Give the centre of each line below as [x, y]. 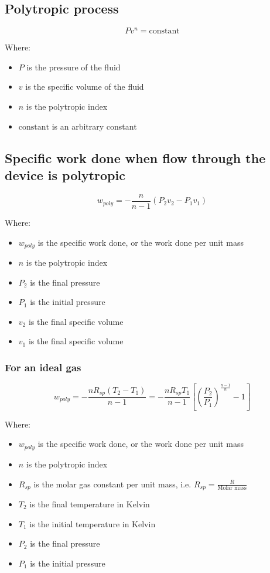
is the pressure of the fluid [74, 67]
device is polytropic [65, 175]
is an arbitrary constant [94, 126]
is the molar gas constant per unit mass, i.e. [112, 484]
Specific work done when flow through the [135, 157]
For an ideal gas [43, 367]
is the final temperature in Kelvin [90, 504]
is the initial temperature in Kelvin [93, 523]
